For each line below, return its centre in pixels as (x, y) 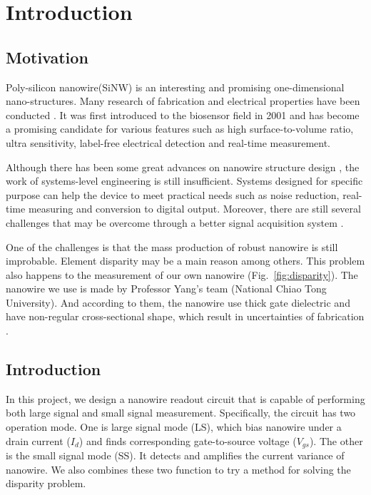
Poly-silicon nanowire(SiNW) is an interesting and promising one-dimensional (175, 87)
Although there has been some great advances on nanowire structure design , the (183, 167)
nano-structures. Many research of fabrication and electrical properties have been (183, 101)
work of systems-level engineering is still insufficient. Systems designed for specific (184, 181)
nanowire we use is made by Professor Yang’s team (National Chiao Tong (166, 289)
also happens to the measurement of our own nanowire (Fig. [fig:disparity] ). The (182, 274)
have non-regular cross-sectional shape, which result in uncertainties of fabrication (185, 316)
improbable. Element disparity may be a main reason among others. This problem (185, 261)
